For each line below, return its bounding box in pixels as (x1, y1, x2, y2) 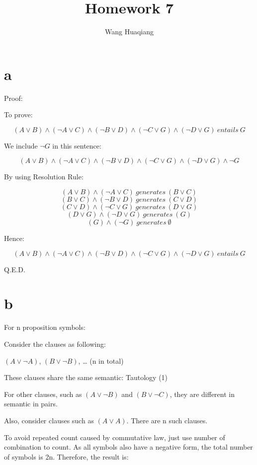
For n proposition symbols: (4, 322, 86, 332)
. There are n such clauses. (126, 415, 208, 425)
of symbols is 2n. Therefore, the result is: (4, 451, 129, 462)
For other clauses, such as (4, 388, 82, 399)
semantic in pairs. (4, 398, 58, 409)
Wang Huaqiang (104, 26, 154, 37)
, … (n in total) (78, 355, 124, 366)
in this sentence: (52, 140, 101, 151)
